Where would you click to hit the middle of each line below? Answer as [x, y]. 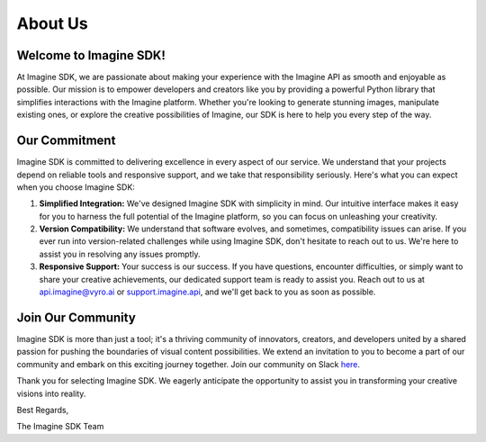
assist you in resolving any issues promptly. [120, 254]
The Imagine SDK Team [60, 427]
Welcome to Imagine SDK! [91, 55]
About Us [53, 23]
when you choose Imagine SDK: [76, 187]
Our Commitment [66, 141]
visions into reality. [51, 393]
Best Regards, [43, 410]
